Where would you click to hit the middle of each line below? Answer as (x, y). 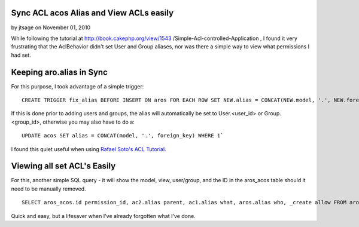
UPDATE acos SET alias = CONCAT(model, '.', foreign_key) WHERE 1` (123, 136)
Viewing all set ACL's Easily (63, 166)
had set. (21, 55)
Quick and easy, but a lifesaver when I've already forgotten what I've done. (103, 216)
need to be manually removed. (48, 189)
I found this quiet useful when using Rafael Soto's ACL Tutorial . (89, 149)
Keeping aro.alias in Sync (59, 72)
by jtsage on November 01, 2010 (51, 27)
